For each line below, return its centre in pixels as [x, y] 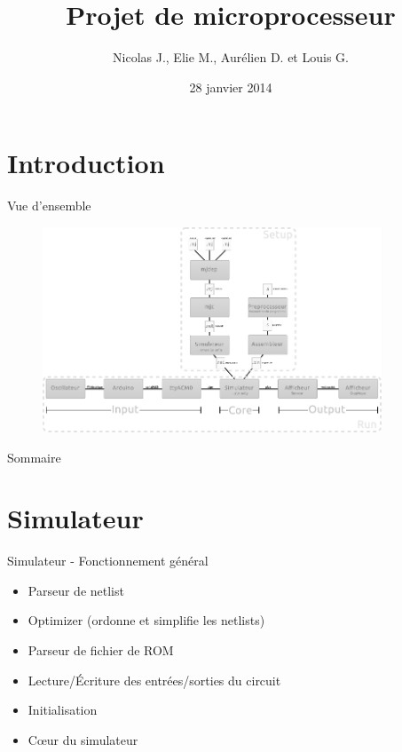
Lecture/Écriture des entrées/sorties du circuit [154, 680]
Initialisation [63, 710]
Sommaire [34, 457]
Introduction [86, 163]
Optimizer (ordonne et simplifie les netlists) [146, 620]
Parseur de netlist [76, 590]
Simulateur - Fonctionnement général [108, 561]
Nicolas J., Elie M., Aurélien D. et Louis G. [231, 57]
